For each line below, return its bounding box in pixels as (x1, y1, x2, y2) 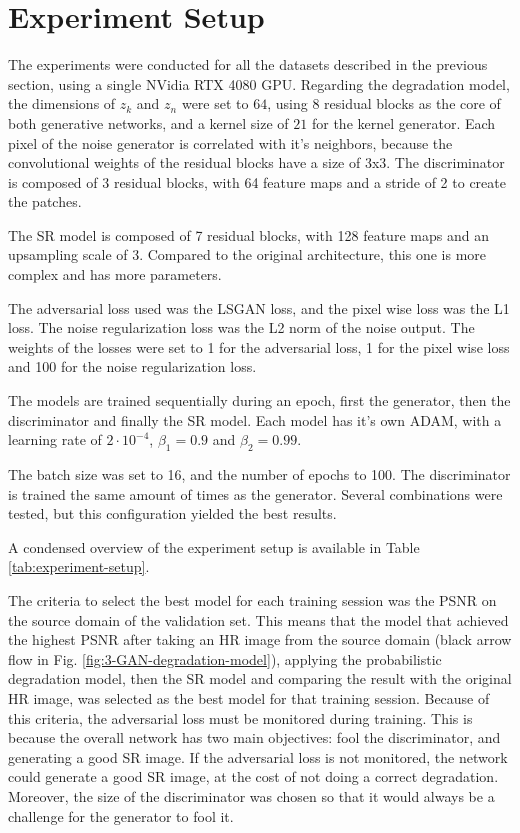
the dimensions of (8, 93, 116, 114)
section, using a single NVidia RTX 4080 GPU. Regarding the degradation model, (8, 73, 510, 94)
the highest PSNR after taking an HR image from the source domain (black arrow (8, 629, 512, 650)
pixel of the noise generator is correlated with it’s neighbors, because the (8, 132, 453, 153)
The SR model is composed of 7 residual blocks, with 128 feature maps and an (8, 224, 489, 245)
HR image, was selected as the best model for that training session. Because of (8, 687, 490, 708)
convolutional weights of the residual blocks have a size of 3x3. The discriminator (8, 152, 505, 173)
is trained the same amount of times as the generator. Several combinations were (8, 483, 503, 504)
